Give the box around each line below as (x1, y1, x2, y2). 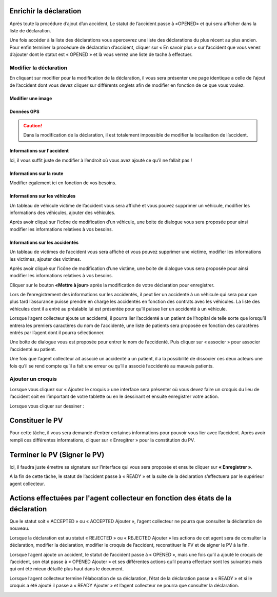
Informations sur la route (9, 170, 64, 177)
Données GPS (9, 108, 39, 114)
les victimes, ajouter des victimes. (9, 256, 82, 262)
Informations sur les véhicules (9, 193, 76, 199)
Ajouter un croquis (9, 375, 57, 382)
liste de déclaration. (9, 27, 51, 33)
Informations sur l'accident (9, 148, 69, 154)
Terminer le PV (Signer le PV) (9, 450, 105, 459)
